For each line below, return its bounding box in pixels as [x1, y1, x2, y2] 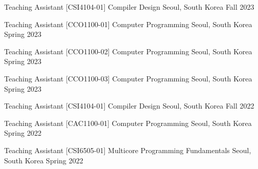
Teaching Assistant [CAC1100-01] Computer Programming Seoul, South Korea [4, 117, 252, 128]
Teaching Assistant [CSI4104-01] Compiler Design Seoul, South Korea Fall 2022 [4, 100, 254, 111]
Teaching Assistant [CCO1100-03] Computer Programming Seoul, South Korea [4, 73, 252, 83]
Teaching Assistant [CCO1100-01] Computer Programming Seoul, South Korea [4, 18, 252, 29]
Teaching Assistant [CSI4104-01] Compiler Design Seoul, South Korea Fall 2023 [4, 2, 254, 12]
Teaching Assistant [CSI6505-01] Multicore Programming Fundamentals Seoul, [4, 144, 251, 155]
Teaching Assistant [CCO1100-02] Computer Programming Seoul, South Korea [4, 46, 252, 56]
